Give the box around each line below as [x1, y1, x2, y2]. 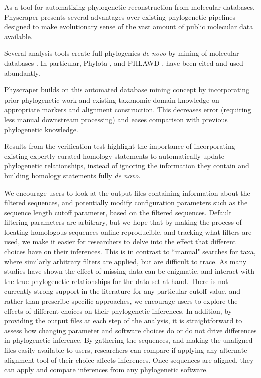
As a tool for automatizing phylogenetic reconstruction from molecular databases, [4, 2, 255, 12]
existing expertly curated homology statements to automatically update [4, 150, 224, 161]
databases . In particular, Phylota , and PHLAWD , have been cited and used [4, 57, 243, 68]
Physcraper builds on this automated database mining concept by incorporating [4, 84, 250, 95]
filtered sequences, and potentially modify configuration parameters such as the [4, 197, 248, 208]
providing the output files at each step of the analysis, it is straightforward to [4, 315, 242, 326]
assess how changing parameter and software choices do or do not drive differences [4, 325, 257, 335]
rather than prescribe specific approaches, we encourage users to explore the [4, 296, 238, 306]
